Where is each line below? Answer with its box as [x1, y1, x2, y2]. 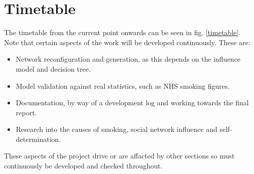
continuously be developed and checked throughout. [4, 160, 163, 171]
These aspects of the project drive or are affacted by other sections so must [4, 150, 235, 161]
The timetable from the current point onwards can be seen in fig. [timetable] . [4, 27, 241, 38]
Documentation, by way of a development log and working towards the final [16, 97, 249, 108]
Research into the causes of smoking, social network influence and [16, 124, 217, 134]
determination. [16, 133, 61, 144]
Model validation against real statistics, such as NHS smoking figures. [16, 80, 230, 91]
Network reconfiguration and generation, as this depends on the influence [16, 54, 240, 64]
